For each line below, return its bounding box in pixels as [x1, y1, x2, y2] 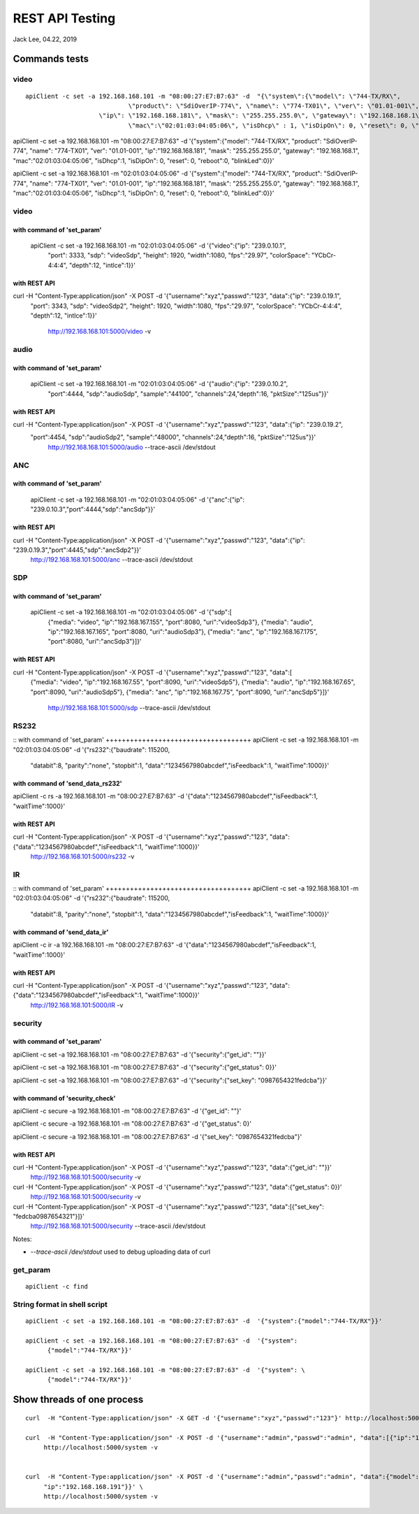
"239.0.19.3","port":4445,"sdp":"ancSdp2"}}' [13, 546, 142, 554]
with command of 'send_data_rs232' [13, 779, 122, 787]
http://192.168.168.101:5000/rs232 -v [30, 852, 135, 861]
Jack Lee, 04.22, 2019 [13, 35, 77, 43]
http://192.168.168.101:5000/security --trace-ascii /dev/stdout [30, 1222, 206, 1231]
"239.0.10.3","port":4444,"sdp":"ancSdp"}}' [30, 505, 156, 514]
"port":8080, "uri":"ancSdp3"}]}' [47, 637, 142, 646]
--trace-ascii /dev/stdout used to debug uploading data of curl [30, 1247, 211, 1256]
